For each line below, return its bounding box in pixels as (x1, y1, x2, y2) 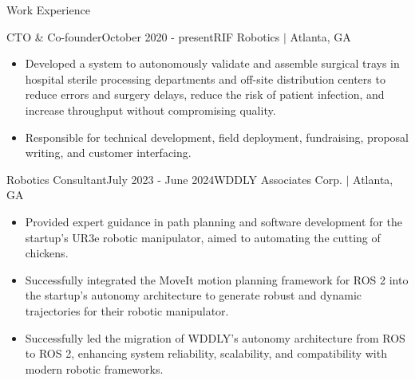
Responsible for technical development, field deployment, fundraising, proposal (25, 128, 409, 145)
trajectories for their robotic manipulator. (25, 302, 229, 319)
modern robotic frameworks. (25, 360, 164, 377)
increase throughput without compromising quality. (25, 101, 276, 118)
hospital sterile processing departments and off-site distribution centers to (25, 70, 385, 87)
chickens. (25, 245, 69, 261)
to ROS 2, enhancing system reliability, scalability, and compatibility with (25, 345, 387, 362)
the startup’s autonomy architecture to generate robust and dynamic (25, 287, 362, 304)
